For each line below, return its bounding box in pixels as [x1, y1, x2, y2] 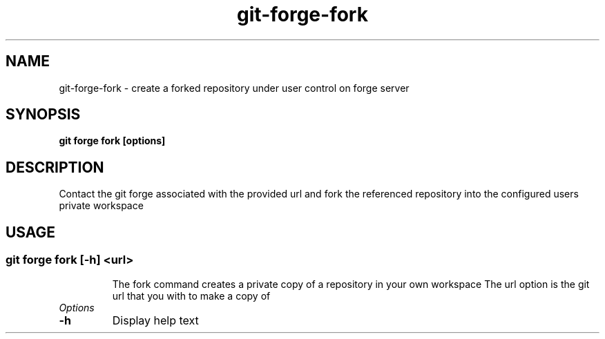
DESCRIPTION [6, 158, 104, 176]
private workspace [59, 200, 144, 212]
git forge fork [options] [59, 135, 166, 147]
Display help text [112, 313, 199, 327]
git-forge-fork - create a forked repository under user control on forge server [59, 81, 410, 94]
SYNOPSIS [6, 106, 81, 124]
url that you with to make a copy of [112, 289, 271, 302]
